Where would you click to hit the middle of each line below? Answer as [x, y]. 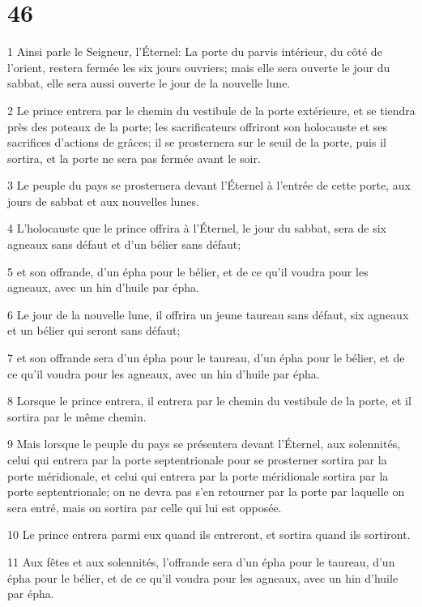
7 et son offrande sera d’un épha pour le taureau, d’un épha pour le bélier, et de [206, 358]
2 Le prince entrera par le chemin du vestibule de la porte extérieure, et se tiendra [211, 110]
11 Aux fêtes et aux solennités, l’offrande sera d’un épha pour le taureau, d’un [201, 561]
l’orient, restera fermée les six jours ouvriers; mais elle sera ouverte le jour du [199, 67]
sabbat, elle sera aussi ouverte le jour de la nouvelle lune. [149, 83]
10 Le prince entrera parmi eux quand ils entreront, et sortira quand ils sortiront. [209, 534]
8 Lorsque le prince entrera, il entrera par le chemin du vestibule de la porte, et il [209, 401]
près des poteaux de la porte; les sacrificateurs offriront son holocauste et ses [198, 126]
